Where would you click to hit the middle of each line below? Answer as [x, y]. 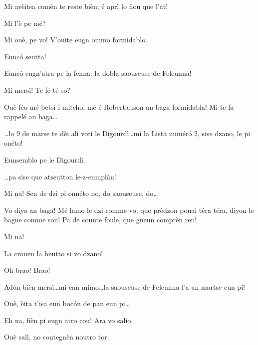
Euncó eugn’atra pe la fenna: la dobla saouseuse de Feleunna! [98, 73]
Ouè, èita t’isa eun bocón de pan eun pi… [67, 303]
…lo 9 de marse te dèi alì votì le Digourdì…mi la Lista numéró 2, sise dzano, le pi [127, 133]
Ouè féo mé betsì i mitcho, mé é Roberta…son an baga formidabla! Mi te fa [119, 106]
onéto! [13, 143]
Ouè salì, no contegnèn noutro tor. [57, 337]
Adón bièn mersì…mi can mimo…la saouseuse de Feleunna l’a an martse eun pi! [125, 286]
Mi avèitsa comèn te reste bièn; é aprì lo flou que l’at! [86, 6]
